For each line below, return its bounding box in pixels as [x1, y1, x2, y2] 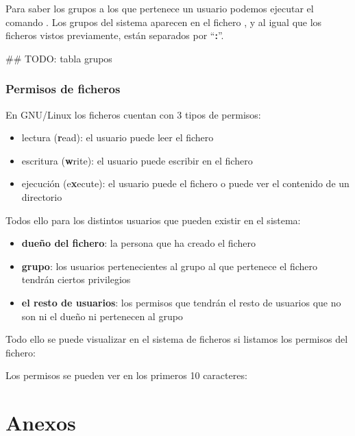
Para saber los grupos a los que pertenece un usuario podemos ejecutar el [5, 1, 314, 15]
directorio [21, 189, 62, 204]
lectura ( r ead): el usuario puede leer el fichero [21, 130, 214, 145]
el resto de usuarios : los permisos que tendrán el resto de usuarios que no [21, 295, 341, 309]
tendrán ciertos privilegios [21, 272, 131, 287]
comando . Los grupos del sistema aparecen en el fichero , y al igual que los [5, 14, 322, 29]
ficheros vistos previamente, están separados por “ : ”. [5, 28, 224, 43]
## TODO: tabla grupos [5, 51, 112, 65]
